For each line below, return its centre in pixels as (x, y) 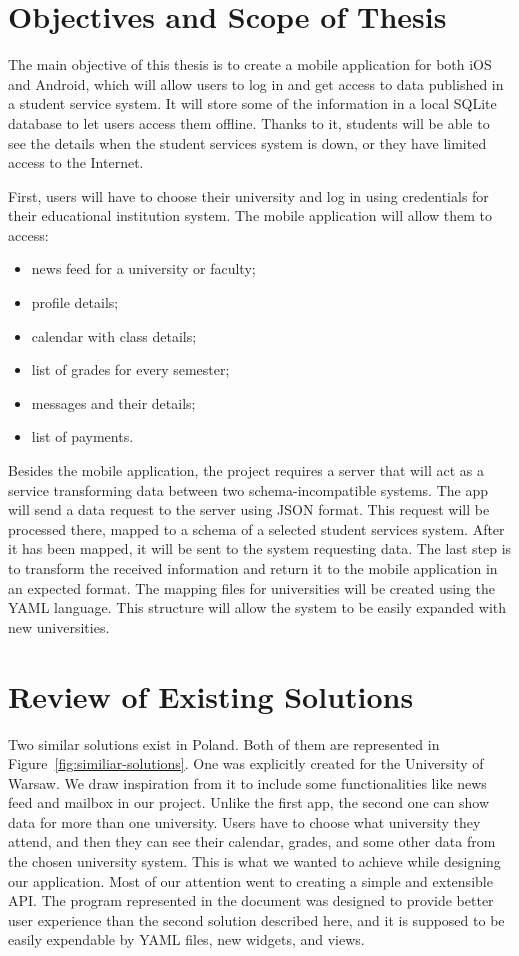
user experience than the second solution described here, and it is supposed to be (256, 919)
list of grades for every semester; (130, 369)
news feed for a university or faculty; (143, 268)
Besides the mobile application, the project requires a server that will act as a (246, 470)
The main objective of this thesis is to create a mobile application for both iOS (250, 64)
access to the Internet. (76, 162)
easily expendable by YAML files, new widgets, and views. (186, 939)
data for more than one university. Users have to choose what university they (244, 821)
